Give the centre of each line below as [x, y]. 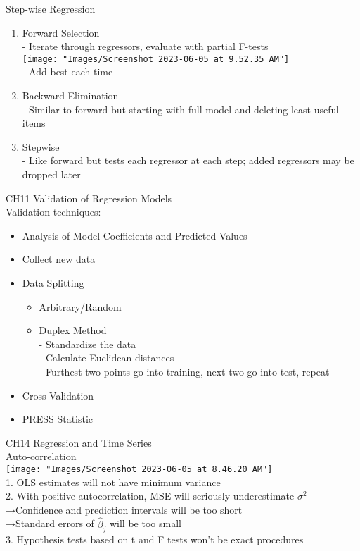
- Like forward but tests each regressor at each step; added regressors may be [188, 160]
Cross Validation [58, 395]
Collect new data [59, 259]
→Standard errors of [50, 523]
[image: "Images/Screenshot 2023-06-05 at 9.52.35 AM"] [156, 59]
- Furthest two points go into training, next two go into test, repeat [184, 371]
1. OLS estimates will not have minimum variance [113, 482]
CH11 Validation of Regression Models [89, 198]
